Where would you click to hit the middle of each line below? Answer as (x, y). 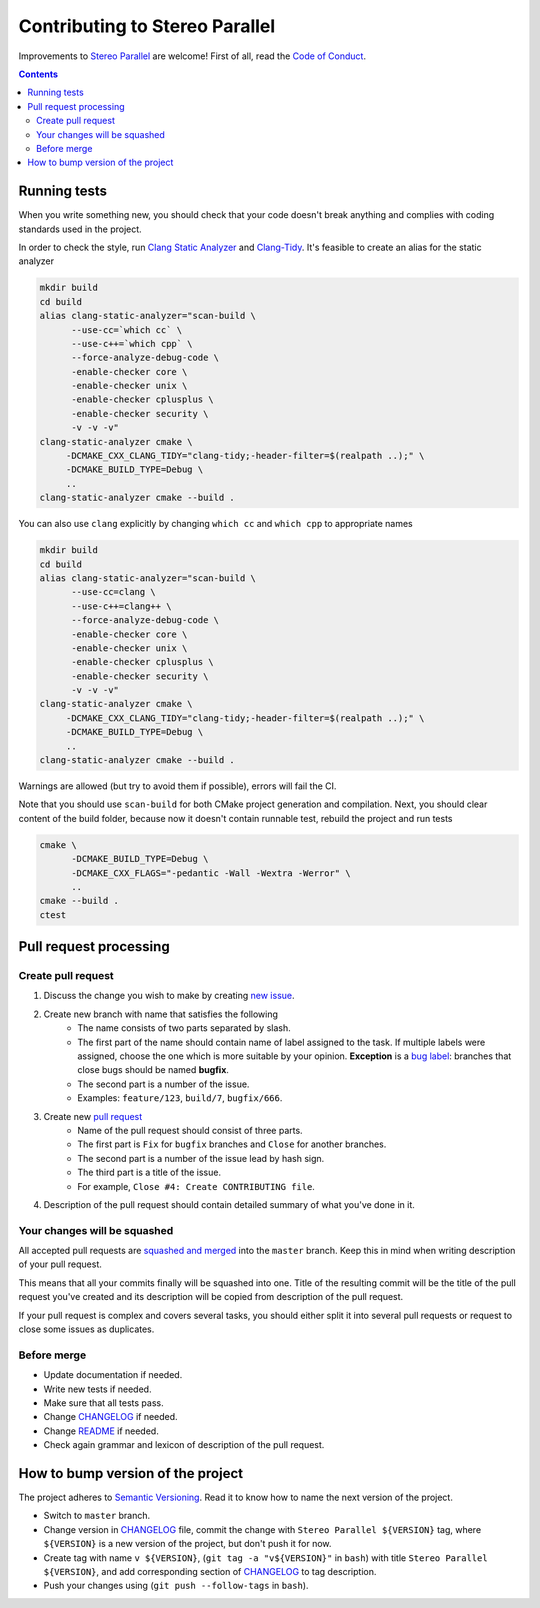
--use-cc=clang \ (114, 592)
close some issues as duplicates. (86, 1329)
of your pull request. (60, 1264)
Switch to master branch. (97, 1516)
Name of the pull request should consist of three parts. (190, 1130)
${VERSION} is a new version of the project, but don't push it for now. (187, 1544)
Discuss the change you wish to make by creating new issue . (169, 996)
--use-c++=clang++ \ (121, 606)
